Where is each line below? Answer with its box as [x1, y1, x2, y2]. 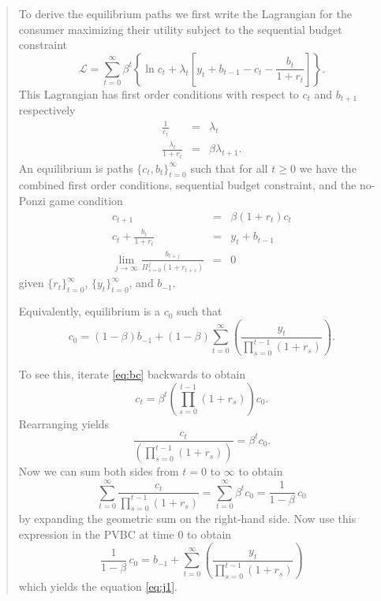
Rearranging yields [18, 415, 110, 431]
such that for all [190, 159, 268, 176]
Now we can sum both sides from [18, 463, 179, 480]
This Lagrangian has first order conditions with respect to [18, 85, 299, 102]
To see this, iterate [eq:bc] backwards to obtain [18, 366, 246, 383]
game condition [49, 192, 123, 208]
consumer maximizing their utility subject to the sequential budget [18, 21, 342, 37]
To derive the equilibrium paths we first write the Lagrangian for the [18, 6, 352, 21]
